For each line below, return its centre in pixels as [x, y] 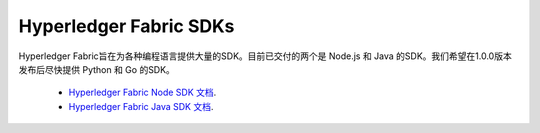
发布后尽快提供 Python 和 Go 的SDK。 [96, 69]
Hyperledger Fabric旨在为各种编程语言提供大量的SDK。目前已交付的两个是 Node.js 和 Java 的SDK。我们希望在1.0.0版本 [265, 56]
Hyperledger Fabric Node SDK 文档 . [142, 92]
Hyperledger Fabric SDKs [126, 26]
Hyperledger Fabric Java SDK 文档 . [141, 106]
